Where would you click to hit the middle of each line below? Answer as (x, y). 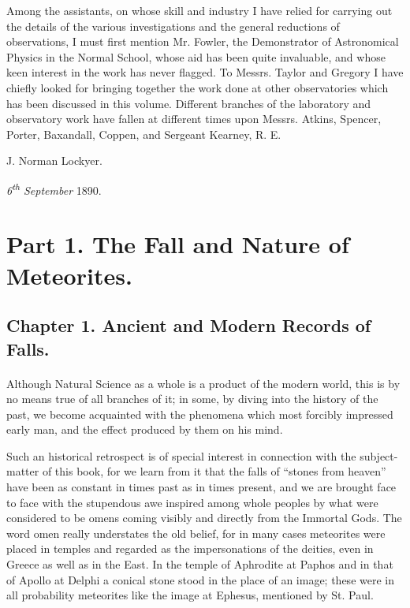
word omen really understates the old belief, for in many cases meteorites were (196, 533)
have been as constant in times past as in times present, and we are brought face (201, 487)
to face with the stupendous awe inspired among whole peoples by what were (192, 502)
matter (23, 471)
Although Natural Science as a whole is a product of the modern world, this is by (203, 383)
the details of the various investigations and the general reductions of (173, 26)
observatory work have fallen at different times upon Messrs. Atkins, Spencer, (194, 119)
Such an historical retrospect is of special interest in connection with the (181, 455)
